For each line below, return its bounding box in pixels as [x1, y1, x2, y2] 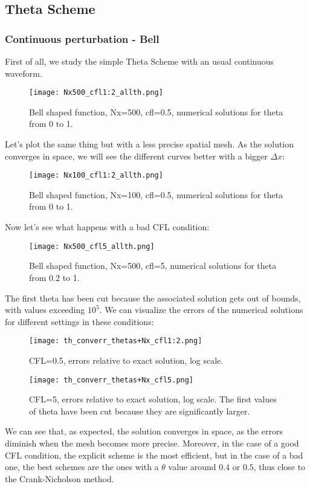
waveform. [5, 66, 42, 79]
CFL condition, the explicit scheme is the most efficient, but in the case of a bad [5, 448, 303, 461]
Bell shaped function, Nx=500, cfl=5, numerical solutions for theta [29, 259, 277, 272]
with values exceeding [5, 303, 85, 316]
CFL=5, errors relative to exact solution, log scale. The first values [29, 393, 277, 405]
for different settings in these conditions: [5, 315, 154, 327]
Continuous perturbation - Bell [5, 31, 160, 46]
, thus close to [253, 460, 306, 473]
